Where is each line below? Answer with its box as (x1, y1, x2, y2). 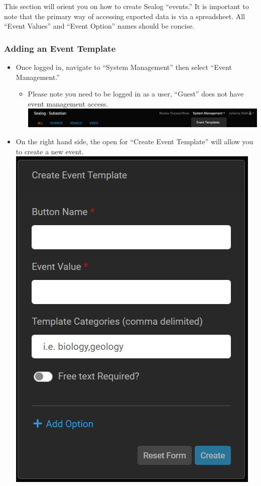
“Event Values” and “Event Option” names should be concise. (4, 21, 195, 31)
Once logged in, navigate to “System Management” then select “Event (16, 62, 232, 72)
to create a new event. (16, 146, 84, 156)
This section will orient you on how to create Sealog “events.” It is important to (4, 1, 249, 11)
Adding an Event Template (4, 42, 116, 54)
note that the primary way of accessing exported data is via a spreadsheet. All (4, 11, 245, 21)
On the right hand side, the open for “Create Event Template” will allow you (16, 136, 253, 146)
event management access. (28, 98, 108, 109)
